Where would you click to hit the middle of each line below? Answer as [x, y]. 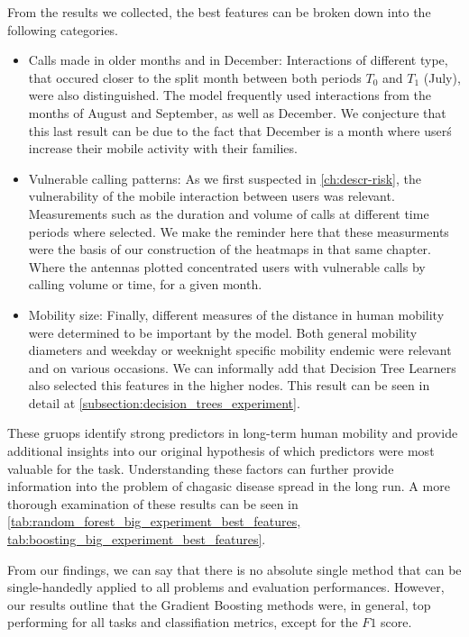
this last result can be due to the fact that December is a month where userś [240, 130]
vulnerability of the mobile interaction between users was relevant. [212, 196]
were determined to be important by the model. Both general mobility [223, 332]
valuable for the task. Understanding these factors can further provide [201, 468]
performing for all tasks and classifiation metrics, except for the [183, 622]
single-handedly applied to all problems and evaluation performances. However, [226, 587]
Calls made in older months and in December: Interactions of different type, [238, 60]
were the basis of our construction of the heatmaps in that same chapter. [230, 249]
